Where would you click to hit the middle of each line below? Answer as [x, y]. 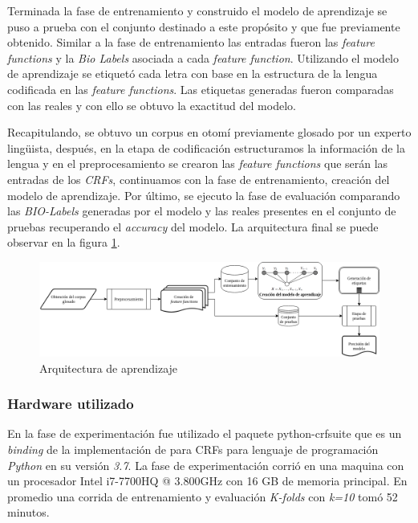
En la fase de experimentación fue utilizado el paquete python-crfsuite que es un [205, 433]
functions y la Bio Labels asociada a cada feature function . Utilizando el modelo [203, 57]
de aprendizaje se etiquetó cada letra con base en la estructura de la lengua [193, 74]
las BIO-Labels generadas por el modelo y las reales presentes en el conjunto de [202, 211]
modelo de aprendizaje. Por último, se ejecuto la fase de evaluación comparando [204, 195]
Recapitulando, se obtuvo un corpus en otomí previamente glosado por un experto [209, 132]
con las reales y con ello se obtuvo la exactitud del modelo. [152, 105]
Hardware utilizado [71, 404]
